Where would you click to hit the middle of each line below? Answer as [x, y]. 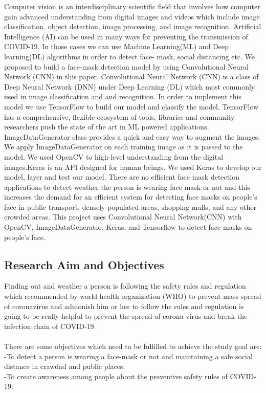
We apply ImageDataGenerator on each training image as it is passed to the [124, 147]
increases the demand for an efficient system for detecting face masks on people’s [131, 197]
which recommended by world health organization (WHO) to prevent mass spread [133, 296]
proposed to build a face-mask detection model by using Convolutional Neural [126, 66]
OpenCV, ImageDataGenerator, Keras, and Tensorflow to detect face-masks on [128, 227]
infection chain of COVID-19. [50, 326]
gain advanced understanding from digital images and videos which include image [132, 16]
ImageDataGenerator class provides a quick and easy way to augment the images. [132, 136]
